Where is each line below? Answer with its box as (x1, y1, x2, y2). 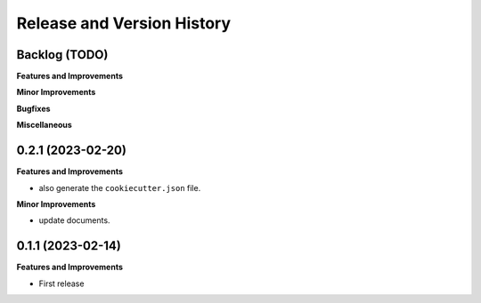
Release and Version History (16, 13, 232, 33)
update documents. (38, 215, 110, 226)
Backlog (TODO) (16, 47, 109, 62)
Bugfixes (16, 103, 51, 114)
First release (38, 278, 85, 289)
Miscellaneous (16, 120, 73, 131)
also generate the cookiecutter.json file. (38, 182, 201, 193)
